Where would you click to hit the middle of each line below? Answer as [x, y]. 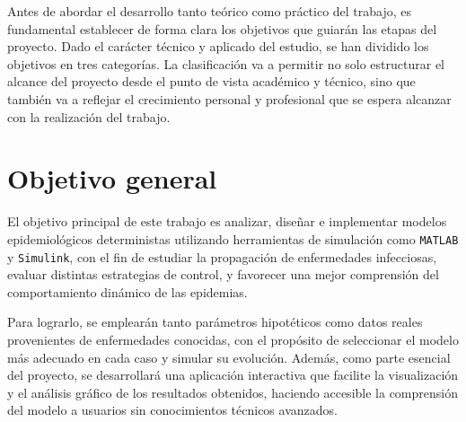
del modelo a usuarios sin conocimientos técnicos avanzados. [172, 410]
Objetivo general [112, 178]
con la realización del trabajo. [89, 116]
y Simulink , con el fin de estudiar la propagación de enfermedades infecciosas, [222, 256]
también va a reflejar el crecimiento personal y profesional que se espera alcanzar [229, 98]
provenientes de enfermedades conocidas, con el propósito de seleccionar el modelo [233, 339]
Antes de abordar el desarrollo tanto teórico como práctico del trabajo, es [210, 11]
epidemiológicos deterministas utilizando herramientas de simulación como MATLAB [233, 238]
